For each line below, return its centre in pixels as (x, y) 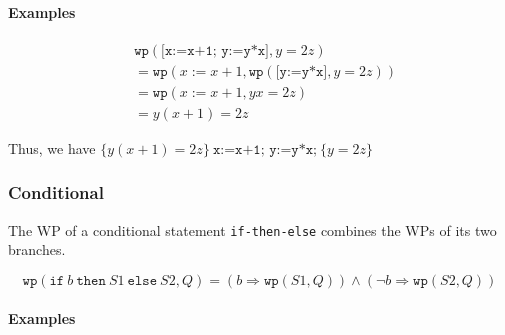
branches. (37, 249)
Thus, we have (52, 147)
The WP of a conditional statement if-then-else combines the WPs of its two (252, 229)
